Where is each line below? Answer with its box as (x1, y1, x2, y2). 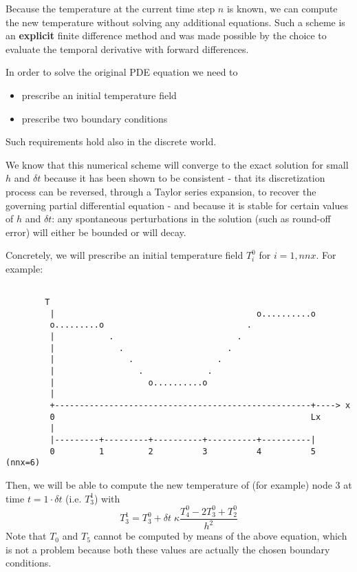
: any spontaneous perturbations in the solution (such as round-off (52, 211, 331, 226)
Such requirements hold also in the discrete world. (6, 134, 217, 149)
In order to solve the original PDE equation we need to (6, 65, 238, 79)
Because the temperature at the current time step (6, 1, 215, 15)
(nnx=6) (6, 458, 41, 468)
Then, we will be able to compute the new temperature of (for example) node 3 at (6, 478, 352, 491)
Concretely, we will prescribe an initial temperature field (6, 248, 244, 262)
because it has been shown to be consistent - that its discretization (43, 171, 325, 185)
